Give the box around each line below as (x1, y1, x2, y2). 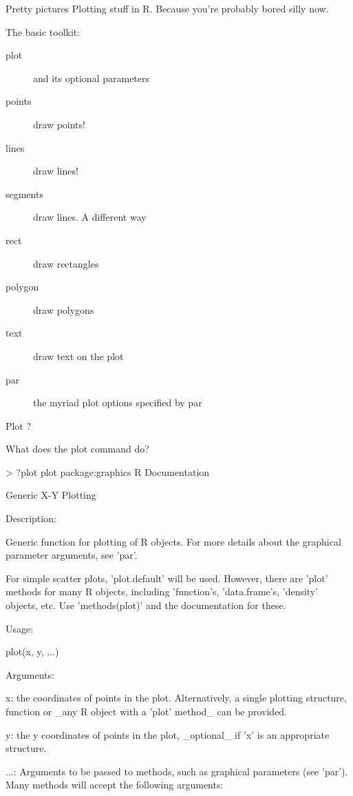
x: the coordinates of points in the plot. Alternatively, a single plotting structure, (6, 690, 347, 705)
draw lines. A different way (33, 210, 147, 224)
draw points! (33, 117, 85, 131)
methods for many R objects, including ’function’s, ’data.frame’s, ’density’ (6, 584, 319, 599)
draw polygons (33, 302, 94, 317)
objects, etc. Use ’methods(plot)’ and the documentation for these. (6, 598, 286, 613)
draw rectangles (33, 256, 99, 270)
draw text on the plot (33, 348, 124, 363)
